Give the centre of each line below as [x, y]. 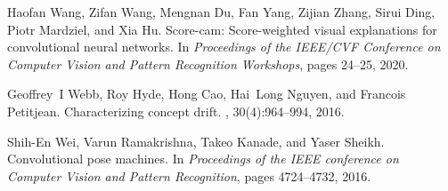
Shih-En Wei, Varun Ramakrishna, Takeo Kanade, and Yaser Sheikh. [196, 141]
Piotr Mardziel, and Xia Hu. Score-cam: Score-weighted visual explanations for [222, 29]
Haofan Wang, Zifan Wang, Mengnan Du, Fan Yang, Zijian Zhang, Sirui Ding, [221, 12]
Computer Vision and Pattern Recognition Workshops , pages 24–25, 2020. [208, 64]
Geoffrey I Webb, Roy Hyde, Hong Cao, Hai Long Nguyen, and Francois [207, 94]
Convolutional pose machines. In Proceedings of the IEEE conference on [203, 159]
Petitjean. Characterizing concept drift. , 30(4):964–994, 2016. [176, 111]
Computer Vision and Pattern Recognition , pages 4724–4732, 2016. [189, 175]
